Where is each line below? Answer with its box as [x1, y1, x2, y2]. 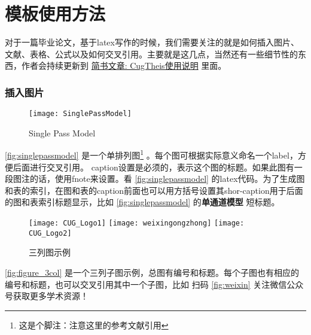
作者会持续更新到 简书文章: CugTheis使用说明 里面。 [21, 59, 227, 72]
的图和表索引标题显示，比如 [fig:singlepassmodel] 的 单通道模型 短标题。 [5, 196, 280, 208]
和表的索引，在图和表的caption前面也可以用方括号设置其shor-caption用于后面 [5, 184, 303, 196]
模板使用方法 [5, 1, 106, 26]
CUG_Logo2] [29, 229, 72, 237]
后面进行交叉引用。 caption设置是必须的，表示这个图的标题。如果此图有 [13, 160, 294, 173]
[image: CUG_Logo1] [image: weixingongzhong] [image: [29, 219, 245, 227]
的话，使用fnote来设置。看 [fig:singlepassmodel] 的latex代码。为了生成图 [29, 172, 305, 185]
